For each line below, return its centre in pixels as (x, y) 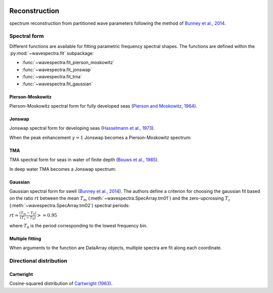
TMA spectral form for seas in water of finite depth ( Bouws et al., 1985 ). (84, 160)
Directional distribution (38, 261)
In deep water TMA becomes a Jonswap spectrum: (63, 169)
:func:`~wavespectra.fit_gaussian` (57, 84)
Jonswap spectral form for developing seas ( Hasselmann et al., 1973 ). (82, 128)
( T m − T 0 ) (28, 213)
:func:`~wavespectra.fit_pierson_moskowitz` (68, 63)
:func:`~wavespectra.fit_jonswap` (57, 69)
